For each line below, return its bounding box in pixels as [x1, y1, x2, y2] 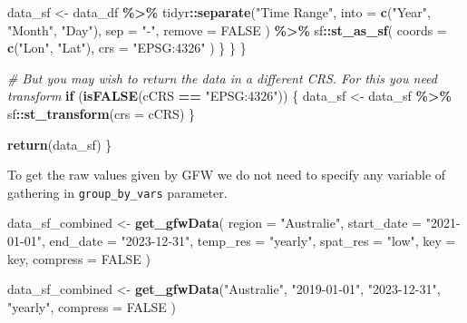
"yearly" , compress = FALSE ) [7, 297, 176, 316]
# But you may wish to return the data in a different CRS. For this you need [7, 68, 437, 87]
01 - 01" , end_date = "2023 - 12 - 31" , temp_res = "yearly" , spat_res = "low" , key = [7, 231, 456, 250]
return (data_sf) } [7, 134, 112, 153]
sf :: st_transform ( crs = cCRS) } [7, 103, 195, 122]
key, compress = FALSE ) [7, 249, 151, 268]
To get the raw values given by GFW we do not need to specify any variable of [7, 165, 446, 184]
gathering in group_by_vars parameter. [7, 182, 228, 201]
